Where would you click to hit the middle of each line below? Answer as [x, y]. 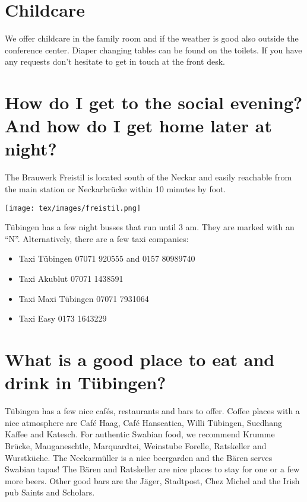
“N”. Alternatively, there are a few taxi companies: [97, 238]
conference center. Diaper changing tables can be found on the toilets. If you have [153, 50]
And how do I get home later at [138, 125]
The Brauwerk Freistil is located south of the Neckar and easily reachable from [148, 177]
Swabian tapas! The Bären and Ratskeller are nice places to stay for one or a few [152, 469]
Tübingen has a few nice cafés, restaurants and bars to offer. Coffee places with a [152, 411]
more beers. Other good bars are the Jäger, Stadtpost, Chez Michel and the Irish [152, 480]
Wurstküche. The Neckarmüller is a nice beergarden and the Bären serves [139, 457]
